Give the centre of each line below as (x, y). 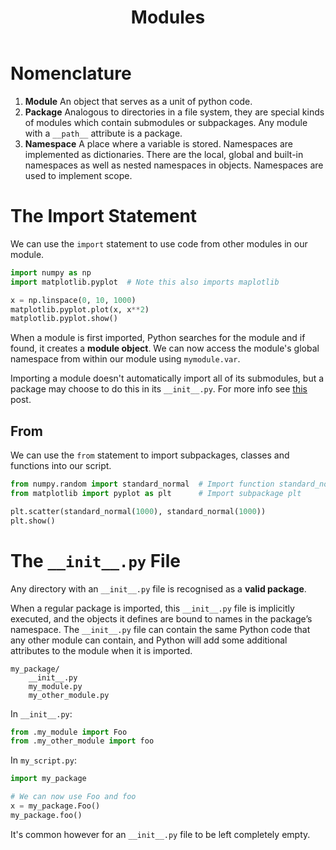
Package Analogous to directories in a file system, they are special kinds (174, 112)
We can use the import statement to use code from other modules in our (159, 243)
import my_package (48, 779)
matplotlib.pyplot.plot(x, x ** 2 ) (80, 309)
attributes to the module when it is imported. (101, 650)
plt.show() (33, 521)
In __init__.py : (41, 713)
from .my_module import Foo (69, 732)
